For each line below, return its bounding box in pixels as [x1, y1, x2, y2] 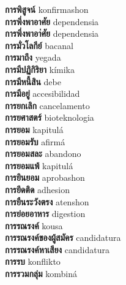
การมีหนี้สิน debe [5, 75, 61, 88]
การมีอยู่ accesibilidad [5, 87, 80, 100]
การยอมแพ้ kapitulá [5, 159, 73, 172]
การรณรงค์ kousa [5, 219, 63, 232]
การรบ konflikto [5, 255, 61, 268]
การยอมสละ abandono [5, 147, 81, 160]
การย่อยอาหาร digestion [5, 207, 86, 220]
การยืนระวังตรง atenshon [5, 195, 89, 208]
